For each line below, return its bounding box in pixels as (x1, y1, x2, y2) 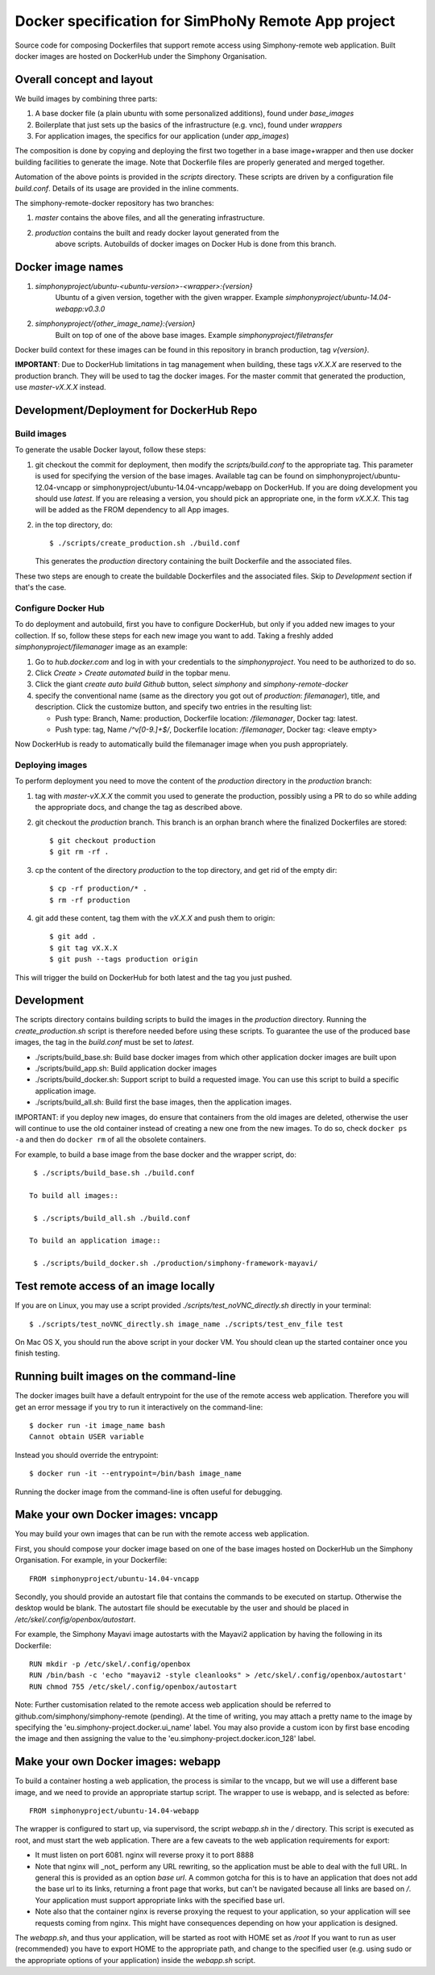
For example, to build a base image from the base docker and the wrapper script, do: (14, 1150, 297, 1159)
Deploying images (14, 759, 88, 770)
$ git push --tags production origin (49, 954, 199, 964)
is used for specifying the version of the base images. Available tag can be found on (35, 471, 314, 481)
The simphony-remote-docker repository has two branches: (14, 198, 214, 207)
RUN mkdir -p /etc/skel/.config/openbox (29, 1659, 191, 1668)
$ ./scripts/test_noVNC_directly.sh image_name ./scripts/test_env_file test (29, 1319, 344, 1329)
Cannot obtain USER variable (29, 1432, 144, 1442)
